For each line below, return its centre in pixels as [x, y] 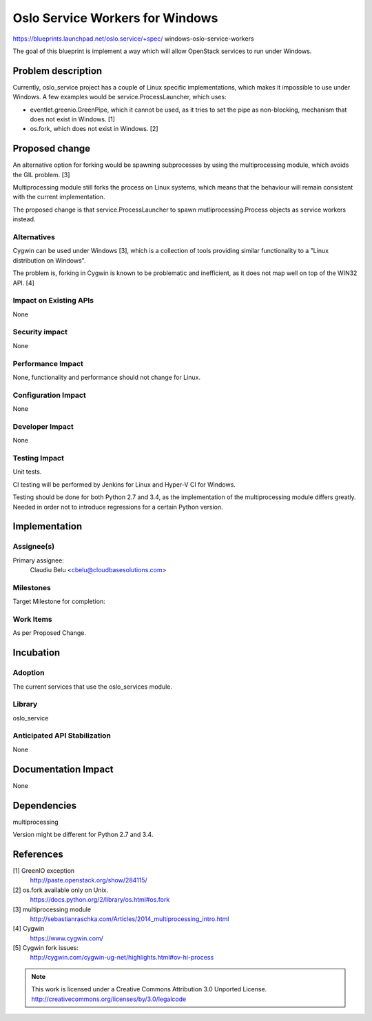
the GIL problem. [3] [41, 174]
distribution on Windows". [49, 260]
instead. [24, 219]
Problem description [58, 71]
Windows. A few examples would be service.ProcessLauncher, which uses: [120, 97]
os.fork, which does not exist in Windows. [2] [94, 129]
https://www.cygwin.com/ [66, 938]
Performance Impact [48, 363]
